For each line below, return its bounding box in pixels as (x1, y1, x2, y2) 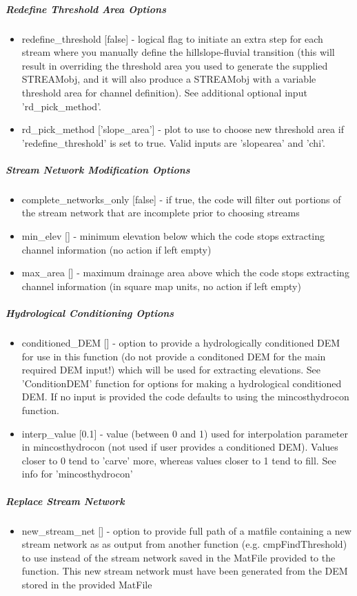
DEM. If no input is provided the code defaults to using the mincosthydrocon (21, 389, 349, 404)
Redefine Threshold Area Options (6, 1, 166, 16)
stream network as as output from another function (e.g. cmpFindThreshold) (21, 537, 347, 551)
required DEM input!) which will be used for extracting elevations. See (21, 362, 320, 377)
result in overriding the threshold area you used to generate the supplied (21, 58, 328, 72)
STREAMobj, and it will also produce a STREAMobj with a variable (21, 72, 316, 86)
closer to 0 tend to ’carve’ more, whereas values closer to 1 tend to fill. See (21, 453, 336, 467)
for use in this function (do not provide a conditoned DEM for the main (21, 349, 326, 363)
